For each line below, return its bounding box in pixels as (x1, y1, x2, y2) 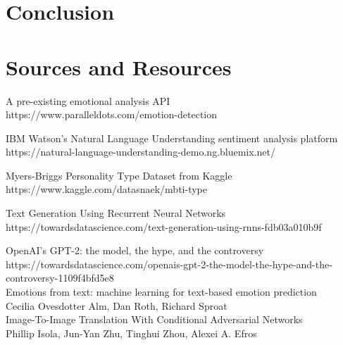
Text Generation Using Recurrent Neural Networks (6, 206, 226, 220)
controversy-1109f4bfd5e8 (6, 270, 114, 285)
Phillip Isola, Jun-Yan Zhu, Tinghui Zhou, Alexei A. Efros (6, 325, 257, 340)
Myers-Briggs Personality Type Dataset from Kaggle (6, 168, 232, 182)
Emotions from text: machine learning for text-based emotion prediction (6, 284, 317, 299)
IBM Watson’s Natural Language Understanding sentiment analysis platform (6, 130, 338, 145)
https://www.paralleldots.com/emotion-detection (6, 107, 218, 122)
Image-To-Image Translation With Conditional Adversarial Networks (6, 312, 303, 327)
